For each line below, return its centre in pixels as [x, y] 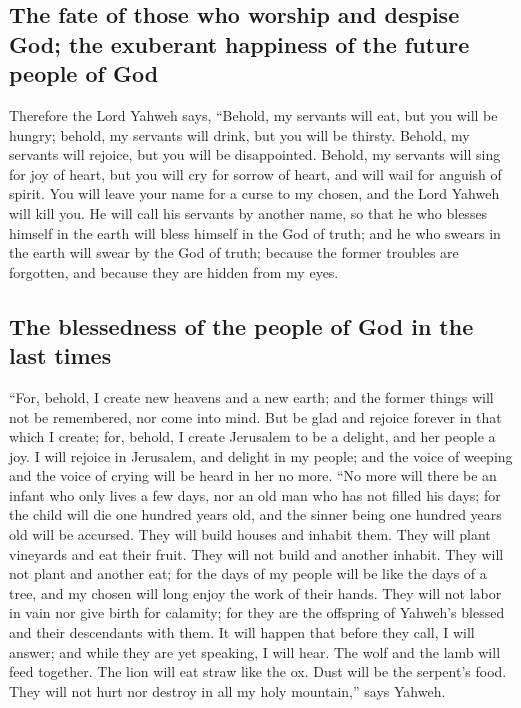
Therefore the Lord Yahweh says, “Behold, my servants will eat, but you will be [253, 114]
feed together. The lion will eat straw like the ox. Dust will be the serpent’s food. [258, 671]
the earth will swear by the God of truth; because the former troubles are [234, 252]
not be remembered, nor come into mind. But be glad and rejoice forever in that [255, 416]
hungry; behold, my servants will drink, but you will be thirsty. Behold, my [239, 134]
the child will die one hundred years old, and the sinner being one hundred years [255, 514]
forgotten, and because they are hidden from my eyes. [174, 271]
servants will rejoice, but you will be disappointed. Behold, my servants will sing [255, 154]
